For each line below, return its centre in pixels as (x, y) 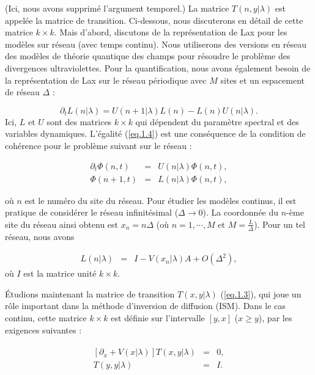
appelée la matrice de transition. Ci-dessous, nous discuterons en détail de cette (154, 20)
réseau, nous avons (40, 236)
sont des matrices (79, 121)
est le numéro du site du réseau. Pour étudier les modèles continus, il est (161, 200)
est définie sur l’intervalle (158, 318)
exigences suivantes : (43, 329)
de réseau (22, 92)
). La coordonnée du (241, 212)
